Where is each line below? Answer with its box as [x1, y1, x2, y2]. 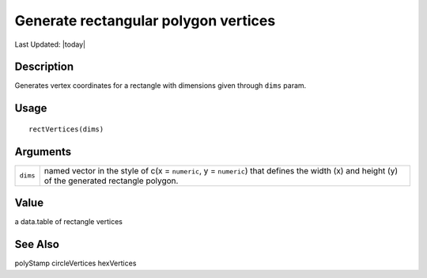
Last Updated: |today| [14, 40, 86, 49]
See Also [14, 238, 59, 251]
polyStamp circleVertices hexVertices [14, 258, 137, 268]
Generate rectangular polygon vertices [14, 12, 276, 29]
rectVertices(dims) [28, 124, 104, 134]
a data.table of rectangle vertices [14, 217, 123, 227]
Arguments [14, 145, 72, 158]
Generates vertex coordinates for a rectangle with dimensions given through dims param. [14, 81, 307, 90]
